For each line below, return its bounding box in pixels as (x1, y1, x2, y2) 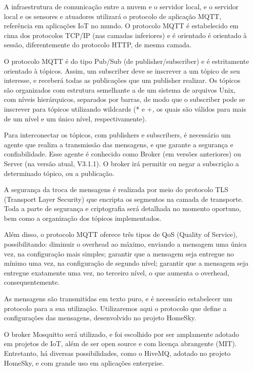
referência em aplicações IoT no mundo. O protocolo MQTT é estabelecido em (4, 20, 239, 31)
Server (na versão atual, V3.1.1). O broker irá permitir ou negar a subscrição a (4, 158, 239, 168)
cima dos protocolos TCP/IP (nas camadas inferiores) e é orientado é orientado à (4, 30, 247, 40)
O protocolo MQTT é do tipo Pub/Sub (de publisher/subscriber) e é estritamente (4, 56, 249, 66)
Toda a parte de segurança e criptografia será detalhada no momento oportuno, (4, 203, 241, 214)
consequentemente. (4, 277, 60, 287)
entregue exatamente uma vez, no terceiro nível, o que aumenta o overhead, (4, 267, 230, 277)
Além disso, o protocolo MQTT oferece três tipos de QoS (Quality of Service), (4, 229, 238, 239)
